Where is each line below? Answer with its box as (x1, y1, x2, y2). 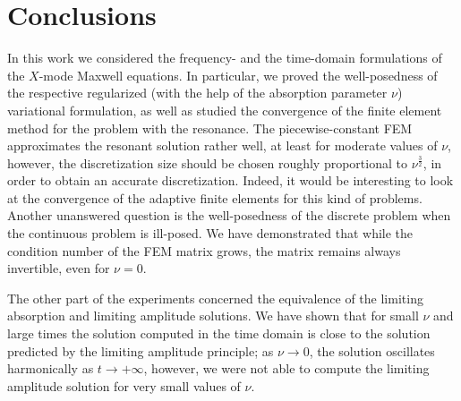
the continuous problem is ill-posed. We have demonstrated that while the (7, 224, 414, 243)
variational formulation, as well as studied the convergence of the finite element (7, 100, 442, 119)
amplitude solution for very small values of (7, 376, 241, 395)
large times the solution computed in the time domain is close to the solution (7, 324, 431, 343)
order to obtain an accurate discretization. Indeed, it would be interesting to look (7, 171, 454, 190)
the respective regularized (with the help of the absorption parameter (7, 83, 388, 102)
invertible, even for (7, 259, 110, 277)
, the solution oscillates (309, 341, 435, 360)
